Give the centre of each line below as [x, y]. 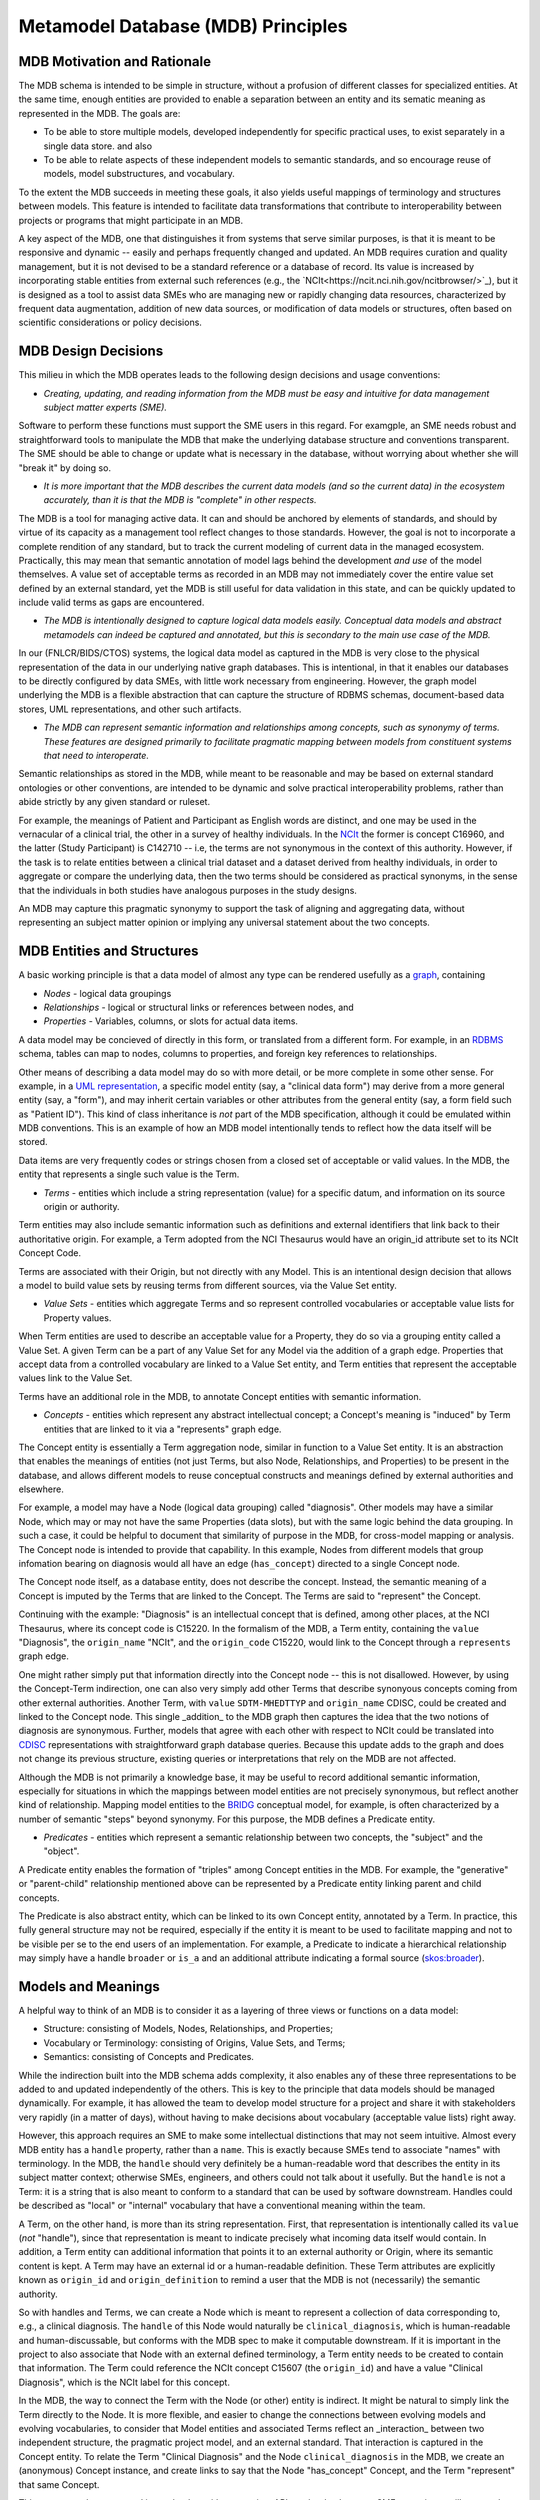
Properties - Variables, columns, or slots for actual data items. [171, 1021]
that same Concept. [59, 2484]
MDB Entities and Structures [108, 951]
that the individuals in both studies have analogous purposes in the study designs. [187, 890]
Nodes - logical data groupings [107, 993]
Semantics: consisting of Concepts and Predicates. [149, 2057]
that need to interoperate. [96, 755]
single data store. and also [98, 146]
